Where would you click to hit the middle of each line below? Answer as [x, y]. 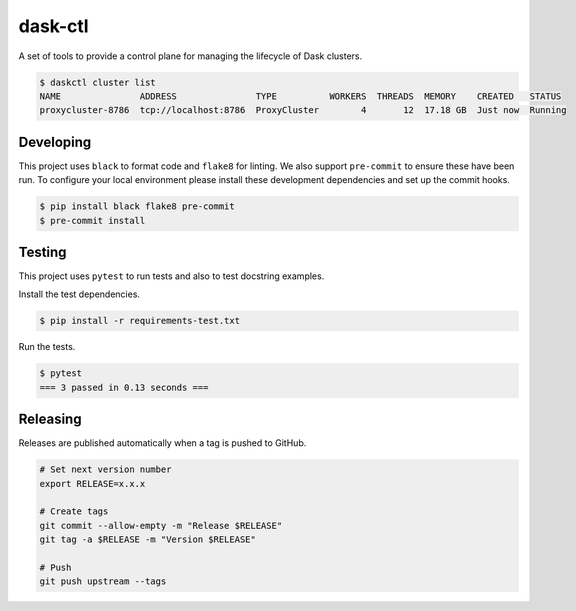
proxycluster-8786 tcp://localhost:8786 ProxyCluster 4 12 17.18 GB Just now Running [303, 110]
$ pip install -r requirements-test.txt [139, 321]
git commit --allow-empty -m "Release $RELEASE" [161, 525]
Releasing [50, 419]
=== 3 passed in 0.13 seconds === [124, 387]
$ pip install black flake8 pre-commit [137, 206]
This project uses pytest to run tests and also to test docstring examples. [171, 276]
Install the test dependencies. [79, 294]
